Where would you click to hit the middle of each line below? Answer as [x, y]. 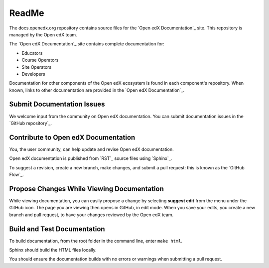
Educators [32, 53]
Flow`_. [17, 175]
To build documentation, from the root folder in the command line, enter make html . [96, 241]
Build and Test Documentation [57, 229]
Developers [33, 74]
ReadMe [27, 13]
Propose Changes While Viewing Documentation [86, 189]
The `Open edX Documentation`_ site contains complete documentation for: [87, 44]
